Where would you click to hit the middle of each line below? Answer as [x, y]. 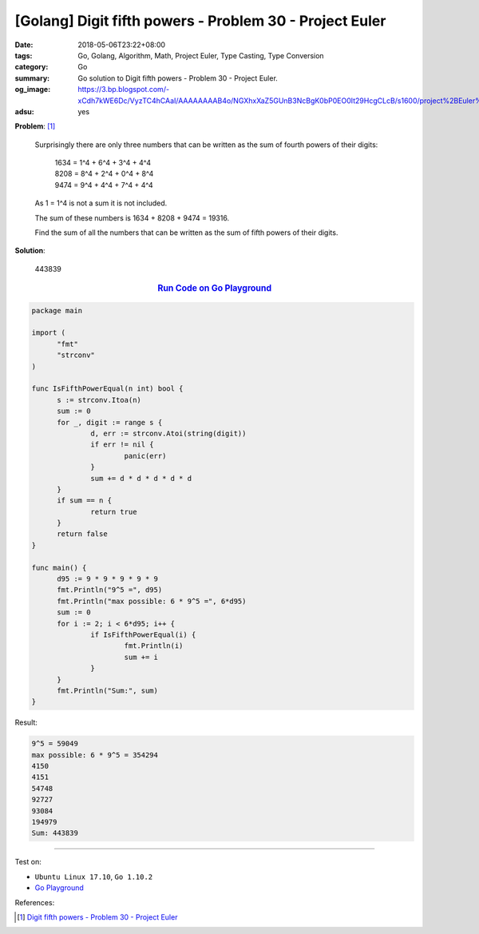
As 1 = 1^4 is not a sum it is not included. [101, 203]
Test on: [28, 862]
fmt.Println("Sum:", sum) [108, 690]
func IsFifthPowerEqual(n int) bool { [107, 389]
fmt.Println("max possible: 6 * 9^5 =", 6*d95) [152, 601]
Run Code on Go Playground [214, 288]
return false [82, 534]
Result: [26, 722]
